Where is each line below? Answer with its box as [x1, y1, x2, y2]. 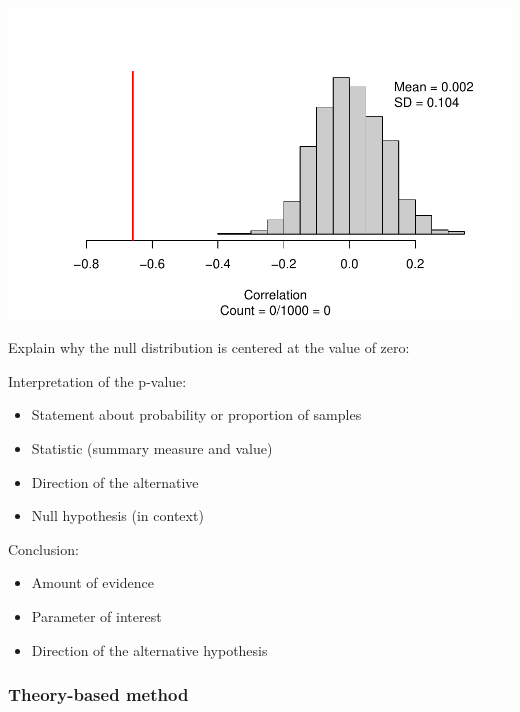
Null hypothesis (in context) [31, 505, 204, 526]
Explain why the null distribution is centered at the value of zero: [8, 337, 410, 358]
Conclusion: [8, 538, 79, 559]
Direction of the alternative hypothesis [31, 639, 268, 660]
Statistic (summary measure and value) [31, 438, 273, 459]
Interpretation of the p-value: [8, 370, 187, 391]
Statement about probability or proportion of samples [31, 404, 362, 425]
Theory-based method [8, 682, 189, 707]
